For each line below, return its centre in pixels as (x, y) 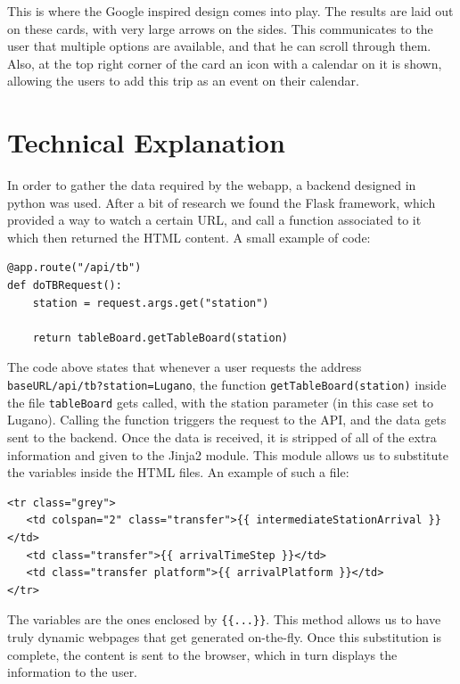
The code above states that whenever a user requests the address (185, 367)
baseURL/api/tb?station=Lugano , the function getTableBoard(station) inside (227, 385)
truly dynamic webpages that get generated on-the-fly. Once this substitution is (224, 636)
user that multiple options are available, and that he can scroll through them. (219, 46)
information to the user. (73, 672)
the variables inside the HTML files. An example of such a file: (178, 472)
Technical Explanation (146, 142)
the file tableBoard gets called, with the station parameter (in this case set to (221, 402)
